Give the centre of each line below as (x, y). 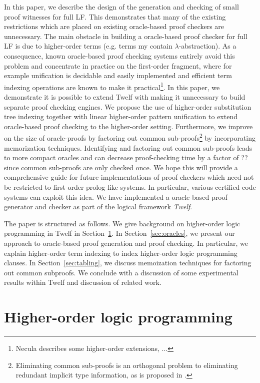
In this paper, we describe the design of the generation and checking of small (121, 7)
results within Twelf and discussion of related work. (83, 282)
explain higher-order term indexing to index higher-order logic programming (121, 253)
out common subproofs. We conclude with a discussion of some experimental (121, 272)
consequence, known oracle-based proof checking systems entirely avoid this (119, 55)
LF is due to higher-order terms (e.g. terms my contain (88, 46)
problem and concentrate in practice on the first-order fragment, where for (118, 65)
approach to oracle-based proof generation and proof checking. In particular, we (126, 243)
